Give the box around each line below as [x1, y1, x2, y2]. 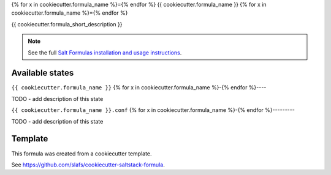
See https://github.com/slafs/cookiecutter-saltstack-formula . [11, 161, 165, 168]
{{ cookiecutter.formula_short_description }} [11, 20, 123, 28]
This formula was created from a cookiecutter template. [11, 150, 153, 157]
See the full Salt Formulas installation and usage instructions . [28, 49, 182, 56]
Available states [11, 68, 74, 78]
